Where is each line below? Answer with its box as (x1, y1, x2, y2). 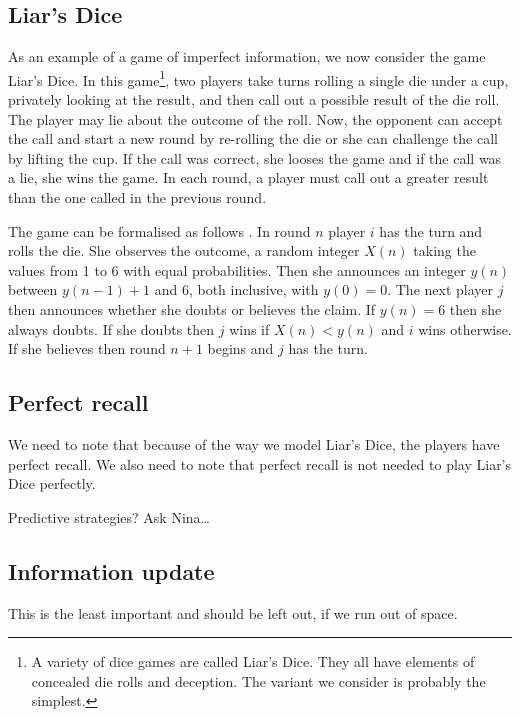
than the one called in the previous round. (8, 187, 267, 208)
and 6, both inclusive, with (154, 279, 319, 300)
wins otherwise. (418, 318, 512, 339)
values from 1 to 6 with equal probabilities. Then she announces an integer (8, 259, 466, 280)
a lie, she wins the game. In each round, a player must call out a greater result (8, 167, 489, 188)
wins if (229, 318, 270, 339)
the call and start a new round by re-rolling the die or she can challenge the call (8, 128, 498, 149)
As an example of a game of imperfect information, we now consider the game (8, 46, 486, 67)
